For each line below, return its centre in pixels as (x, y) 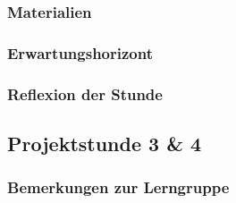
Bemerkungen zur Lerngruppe (118, 187)
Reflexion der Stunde (85, 93)
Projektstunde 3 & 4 (105, 143)
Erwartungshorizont (80, 52)
